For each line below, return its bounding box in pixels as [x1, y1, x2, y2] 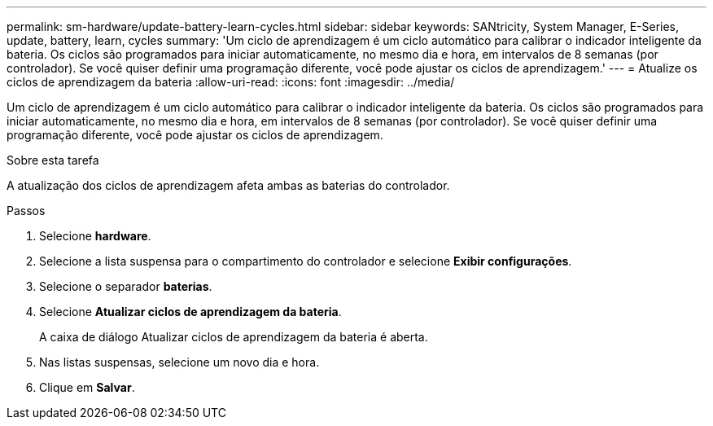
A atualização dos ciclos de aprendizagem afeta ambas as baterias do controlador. [7, 178, 450, 192]
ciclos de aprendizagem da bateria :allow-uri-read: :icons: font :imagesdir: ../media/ [7, 75, 455, 89]
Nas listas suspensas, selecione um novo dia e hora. [39, 355, 320, 369]
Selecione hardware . [39, 229, 151, 243]
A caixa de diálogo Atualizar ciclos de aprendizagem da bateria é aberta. [39, 330, 428, 344]
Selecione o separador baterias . [39, 279, 212, 293]
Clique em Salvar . [39, 380, 135, 394]
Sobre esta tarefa [7, 153, 99, 167]
